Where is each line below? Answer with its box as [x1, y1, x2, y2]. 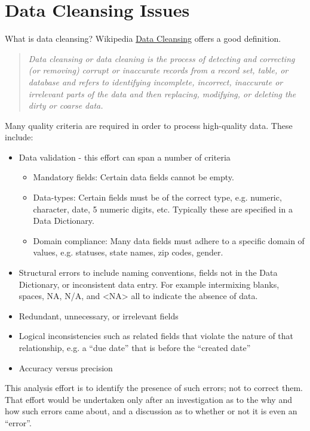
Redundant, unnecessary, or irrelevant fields [19, 309, 179, 322]
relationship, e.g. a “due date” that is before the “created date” [19, 341, 251, 353]
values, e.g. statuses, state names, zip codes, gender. [33, 246, 223, 258]
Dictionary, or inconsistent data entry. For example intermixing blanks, [19, 278, 280, 290]
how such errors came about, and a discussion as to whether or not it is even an [5, 405, 297, 417]
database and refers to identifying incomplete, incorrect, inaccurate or [28, 75, 283, 88]
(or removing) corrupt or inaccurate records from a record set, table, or [28, 64, 288, 76]
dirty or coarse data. [28, 99, 103, 112]
